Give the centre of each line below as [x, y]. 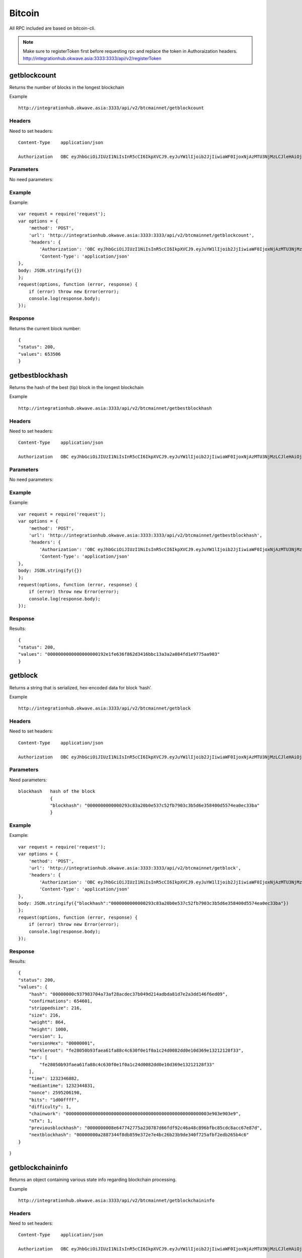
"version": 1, [46, 1036]
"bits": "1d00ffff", [54, 1100]
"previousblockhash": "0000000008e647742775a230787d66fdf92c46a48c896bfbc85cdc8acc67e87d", [145, 1128]
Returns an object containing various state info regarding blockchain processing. [93, 1180]
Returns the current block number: [45, 328]
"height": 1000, [49, 1029]
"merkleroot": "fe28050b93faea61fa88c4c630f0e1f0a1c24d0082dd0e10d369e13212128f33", [136, 1050]
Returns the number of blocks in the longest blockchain [67, 87]
